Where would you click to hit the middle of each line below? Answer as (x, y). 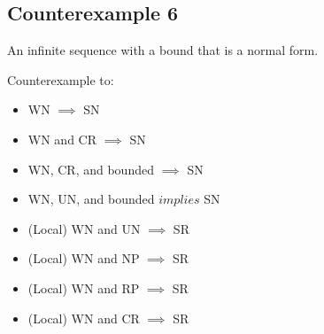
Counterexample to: (61, 79)
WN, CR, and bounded (91, 169)
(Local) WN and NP (84, 258)
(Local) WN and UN (84, 228)
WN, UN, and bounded (91, 199)
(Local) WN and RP (84, 287)
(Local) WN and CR (84, 318)
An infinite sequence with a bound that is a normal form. (163, 50)
